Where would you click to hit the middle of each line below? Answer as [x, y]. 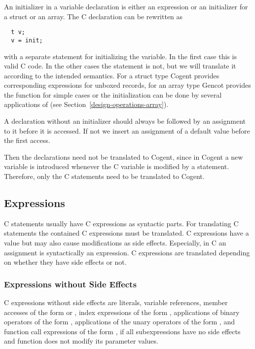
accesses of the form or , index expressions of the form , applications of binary [122, 312]
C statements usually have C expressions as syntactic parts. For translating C [121, 223]
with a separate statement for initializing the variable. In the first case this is [120, 56]
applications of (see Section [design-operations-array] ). [86, 104]
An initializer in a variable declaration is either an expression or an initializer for [126, 6]
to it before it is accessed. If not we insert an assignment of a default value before [127, 130]
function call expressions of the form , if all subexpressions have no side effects [122, 331]
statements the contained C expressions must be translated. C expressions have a [127, 233]
